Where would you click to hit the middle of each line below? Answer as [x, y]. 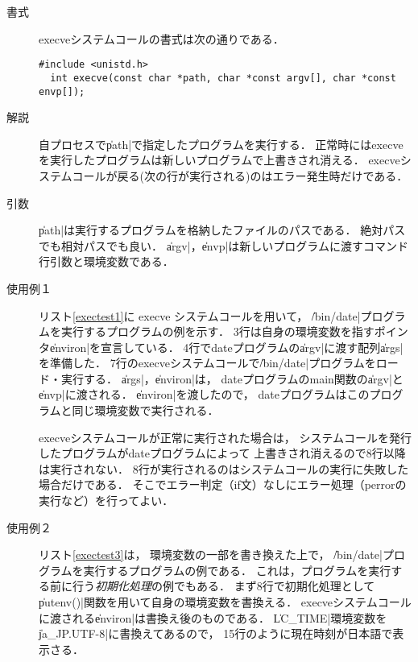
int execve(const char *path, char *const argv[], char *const [223, 78]
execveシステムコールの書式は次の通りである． [161, 38]
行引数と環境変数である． [106, 261]
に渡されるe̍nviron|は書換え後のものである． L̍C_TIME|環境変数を [213, 617]
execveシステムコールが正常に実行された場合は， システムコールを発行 [226, 437]
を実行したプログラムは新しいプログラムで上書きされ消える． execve [219, 160]
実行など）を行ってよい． [106, 501]
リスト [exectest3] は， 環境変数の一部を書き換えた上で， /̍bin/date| [211, 554]
